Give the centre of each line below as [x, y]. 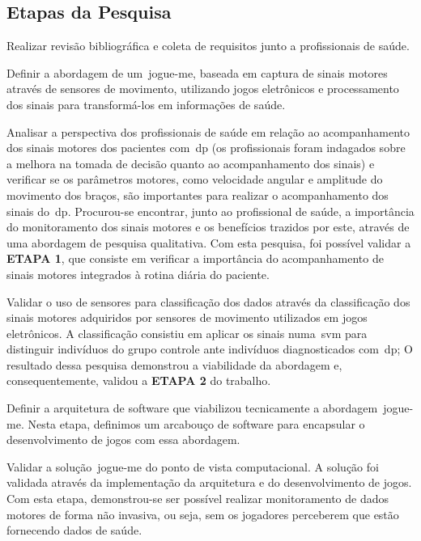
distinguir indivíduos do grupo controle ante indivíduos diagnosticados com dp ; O [210, 349]
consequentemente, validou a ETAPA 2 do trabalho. [139, 380]
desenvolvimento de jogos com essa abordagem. [123, 440]
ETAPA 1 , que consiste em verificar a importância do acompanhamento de [195, 258]
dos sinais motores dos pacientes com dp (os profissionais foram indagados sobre [206, 148]
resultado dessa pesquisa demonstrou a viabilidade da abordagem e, [174, 364]
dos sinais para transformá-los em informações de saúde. [146, 104]
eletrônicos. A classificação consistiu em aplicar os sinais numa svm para [187, 333]
